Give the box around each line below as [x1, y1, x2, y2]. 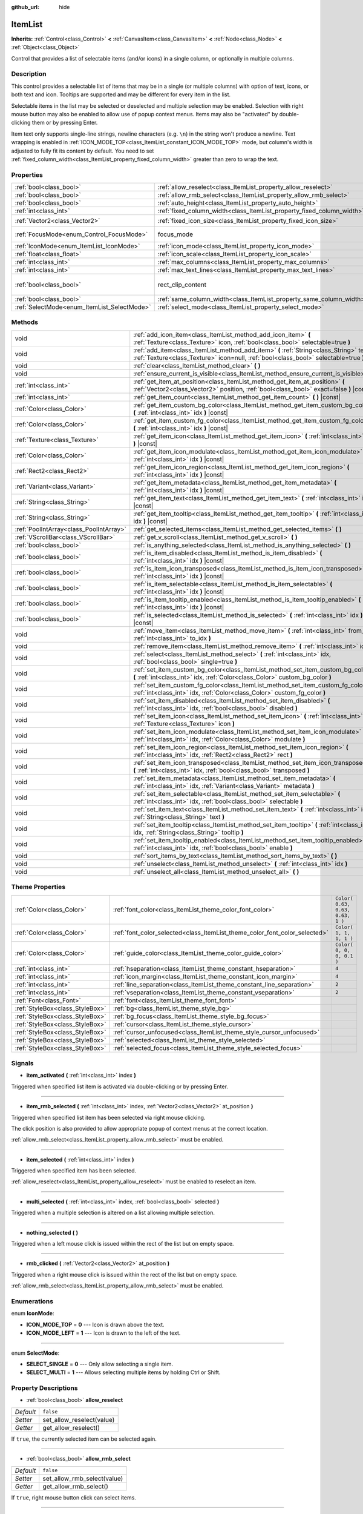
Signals [11, 1059, 34, 1067]
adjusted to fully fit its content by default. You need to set [11, 147, 154, 154]
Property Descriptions [11, 1384, 78, 1392]
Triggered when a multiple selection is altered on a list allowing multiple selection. [11, 1209, 215, 1217]
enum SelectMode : [11, 1349, 60, 1357]
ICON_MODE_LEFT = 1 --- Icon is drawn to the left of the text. [26, 1329, 181, 1337]
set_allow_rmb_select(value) [42, 1474, 123, 1483]
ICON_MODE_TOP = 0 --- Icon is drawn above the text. [26, 1321, 165, 1328]
